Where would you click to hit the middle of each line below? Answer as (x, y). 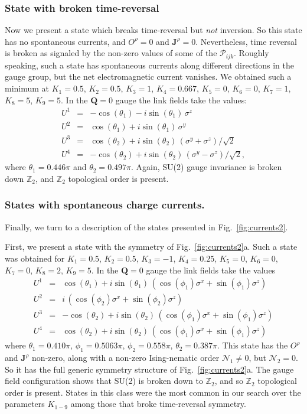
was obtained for (35, 258)
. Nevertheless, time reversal (246, 41)
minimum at (27, 88)
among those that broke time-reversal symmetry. (158, 404)
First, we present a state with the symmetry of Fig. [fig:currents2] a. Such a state (151, 247)
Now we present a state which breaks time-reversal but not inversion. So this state (153, 30)
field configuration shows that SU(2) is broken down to (104, 381)
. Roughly (252, 53)
